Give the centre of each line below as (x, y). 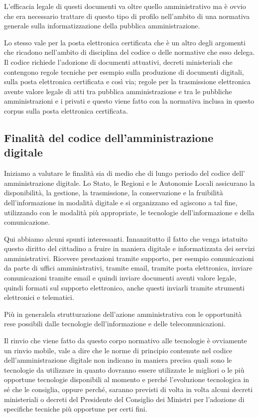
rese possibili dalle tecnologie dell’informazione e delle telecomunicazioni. (115, 324)
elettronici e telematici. (39, 297)
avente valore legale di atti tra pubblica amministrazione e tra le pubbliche (118, 91)
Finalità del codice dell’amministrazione (109, 137)
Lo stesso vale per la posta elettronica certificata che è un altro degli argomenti (125, 42)
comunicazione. (27, 222)
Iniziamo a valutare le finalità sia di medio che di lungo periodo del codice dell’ (125, 173)
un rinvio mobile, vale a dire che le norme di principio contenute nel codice (118, 350)
